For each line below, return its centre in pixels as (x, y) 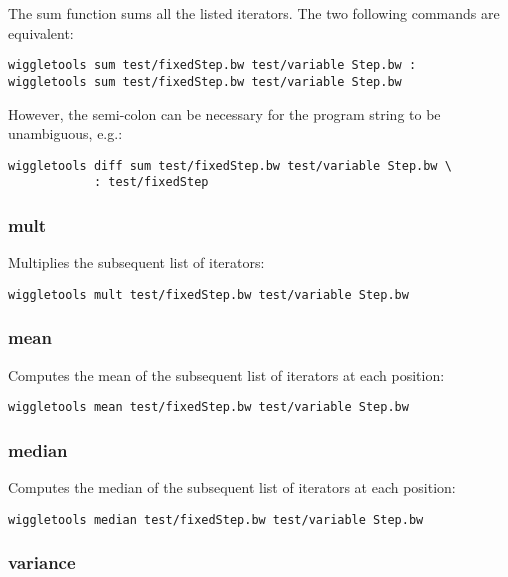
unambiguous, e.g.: (65, 133)
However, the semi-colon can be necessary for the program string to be (224, 113)
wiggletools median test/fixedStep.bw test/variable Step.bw (216, 519)
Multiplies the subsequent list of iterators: (136, 262)
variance (42, 562)
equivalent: (41, 32)
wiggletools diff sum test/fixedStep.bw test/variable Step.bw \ (230, 165)
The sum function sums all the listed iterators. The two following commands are (254, 13)
